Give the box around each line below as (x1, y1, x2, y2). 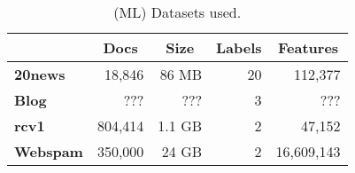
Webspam (14, 141, 83, 161)
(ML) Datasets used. (113, 2, 242, 22)
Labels (216, 37, 262, 58)
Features (278, 37, 339, 58)
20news (14, 64, 66, 84)
